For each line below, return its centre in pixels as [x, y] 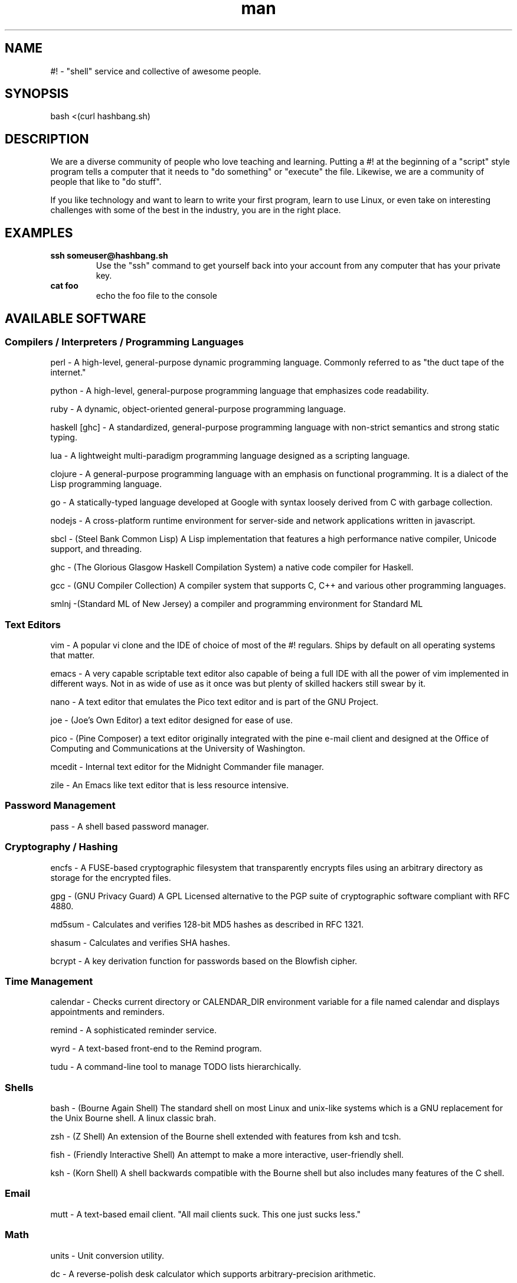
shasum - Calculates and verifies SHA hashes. [140, 942]
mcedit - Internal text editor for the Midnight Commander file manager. [187, 767]
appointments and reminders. [107, 1012]
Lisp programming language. [106, 484]
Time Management [49, 981]
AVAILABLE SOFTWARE [76, 318]
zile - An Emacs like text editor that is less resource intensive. [169, 785]
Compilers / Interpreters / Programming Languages [124, 342]
